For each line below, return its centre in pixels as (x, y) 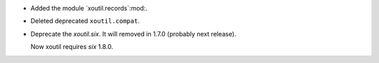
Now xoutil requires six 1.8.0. (72, 47)
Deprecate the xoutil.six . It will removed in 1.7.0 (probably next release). (133, 34)
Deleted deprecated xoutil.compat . (85, 21)
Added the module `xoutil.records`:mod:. (89, 8)
